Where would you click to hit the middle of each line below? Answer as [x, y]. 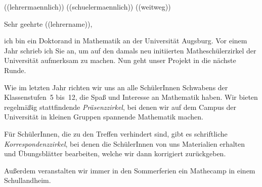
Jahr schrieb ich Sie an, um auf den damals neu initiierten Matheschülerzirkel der [130, 50]
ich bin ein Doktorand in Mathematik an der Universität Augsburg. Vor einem [126, 41]
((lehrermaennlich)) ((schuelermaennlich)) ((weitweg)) [88, 7]
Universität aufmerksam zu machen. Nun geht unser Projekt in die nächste [120, 60]
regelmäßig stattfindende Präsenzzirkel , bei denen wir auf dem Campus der [120, 107]
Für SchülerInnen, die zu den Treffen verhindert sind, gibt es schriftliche [116, 133]
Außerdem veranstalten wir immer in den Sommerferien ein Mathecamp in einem [130, 170]
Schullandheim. [28, 180]
